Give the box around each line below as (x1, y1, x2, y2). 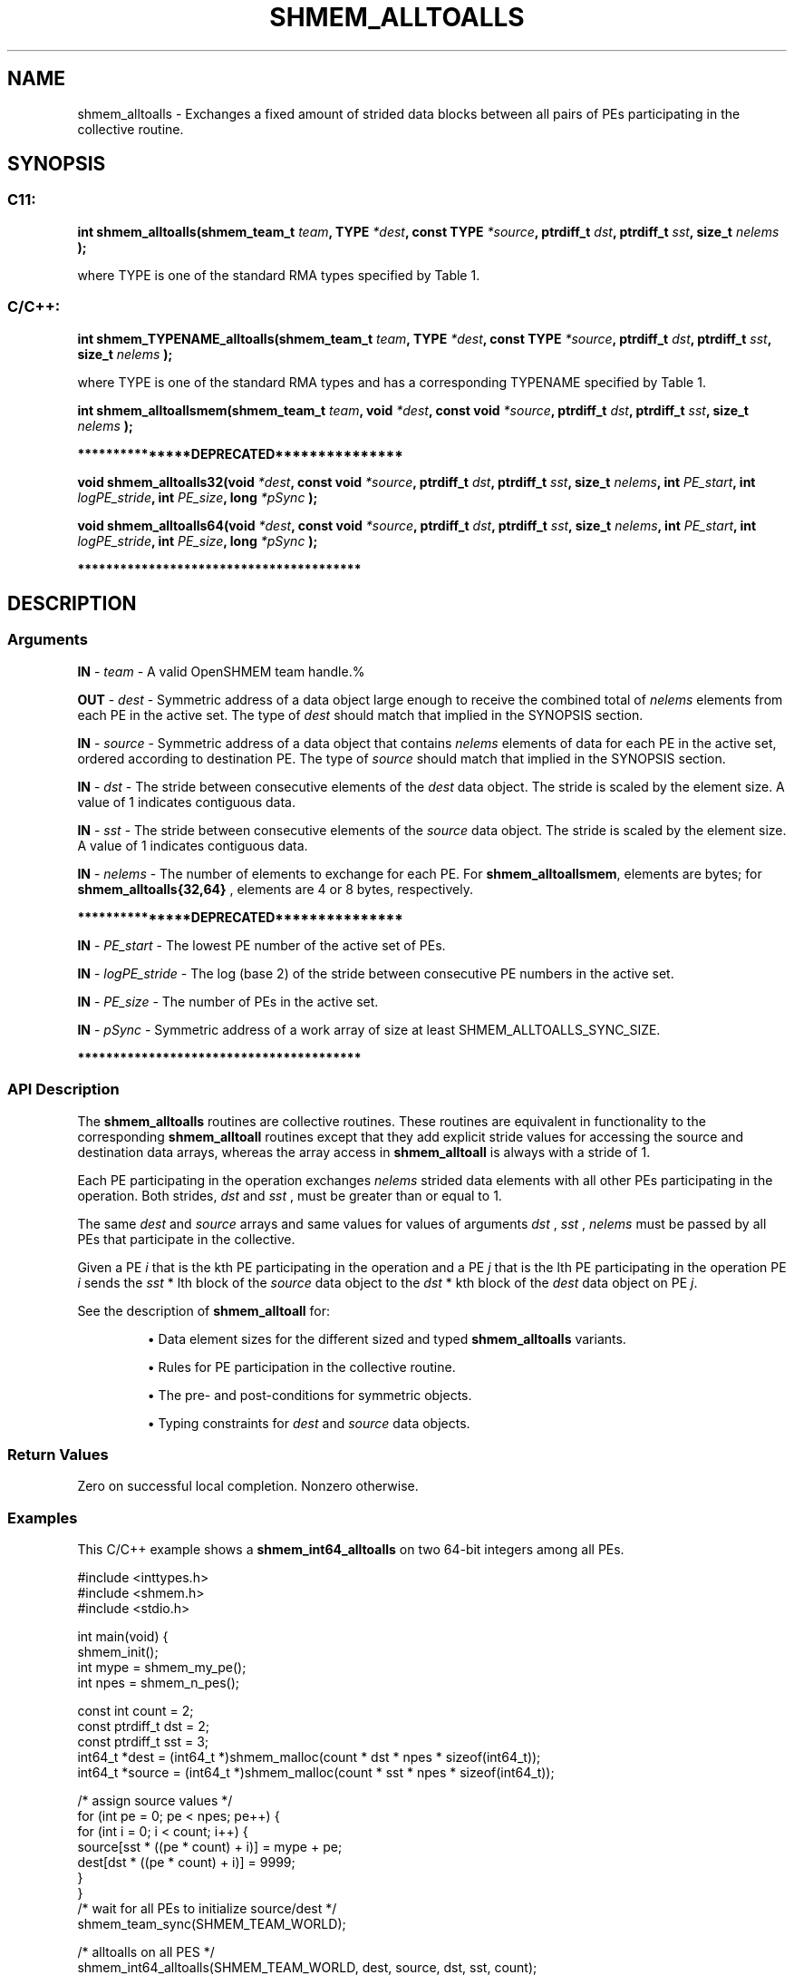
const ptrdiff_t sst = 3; (77, 1734, 209, 1750)
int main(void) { (77, 1629, 169, 1645)
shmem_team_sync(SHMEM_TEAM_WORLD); (77, 1916, 346, 1932)
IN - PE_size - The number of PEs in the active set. (77, 993, 379, 1009)
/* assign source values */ (77, 1793, 233, 1809)
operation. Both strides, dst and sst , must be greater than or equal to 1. (77, 1187, 502, 1203)
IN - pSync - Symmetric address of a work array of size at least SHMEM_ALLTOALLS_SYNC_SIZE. (77, 1021, 661, 1037)
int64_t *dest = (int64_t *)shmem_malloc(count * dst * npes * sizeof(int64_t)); (77, 1749, 541, 1766)
